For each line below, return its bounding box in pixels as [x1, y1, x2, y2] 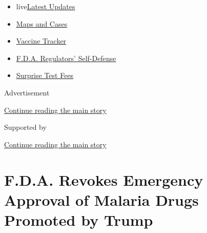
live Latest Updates [16, 1, 75, 11]
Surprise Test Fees [16, 70, 74, 81]
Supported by [4, 122, 47, 132]
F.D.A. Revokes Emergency [4, 169, 203, 190]
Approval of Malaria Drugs [4, 189, 199, 210]
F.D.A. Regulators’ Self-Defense [16, 52, 116, 63]
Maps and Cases [16, 18, 68, 29]
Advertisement [4, 87, 50, 98]
